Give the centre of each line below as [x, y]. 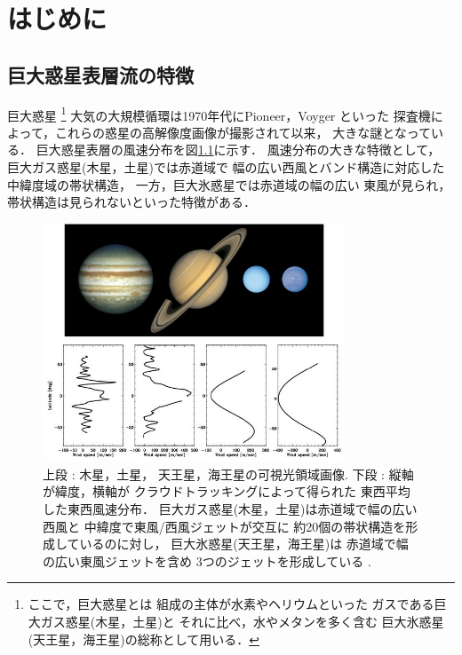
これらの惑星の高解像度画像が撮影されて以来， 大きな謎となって [243, 132]
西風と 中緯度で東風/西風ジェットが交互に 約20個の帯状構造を [224, 526]
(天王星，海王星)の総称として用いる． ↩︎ [144, 639]
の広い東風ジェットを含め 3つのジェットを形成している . [207, 560]
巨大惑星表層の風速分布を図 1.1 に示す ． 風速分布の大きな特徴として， [238, 150]
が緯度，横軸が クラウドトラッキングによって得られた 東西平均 [227, 491]
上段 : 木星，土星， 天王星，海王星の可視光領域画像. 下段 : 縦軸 [228, 473]
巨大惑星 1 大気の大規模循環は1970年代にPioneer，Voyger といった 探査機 [219, 114]
